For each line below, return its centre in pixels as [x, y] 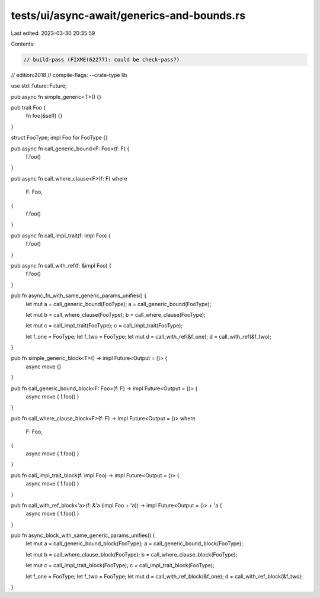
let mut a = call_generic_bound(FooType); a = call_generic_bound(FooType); [119, 304]
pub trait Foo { [28, 108]
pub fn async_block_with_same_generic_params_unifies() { [83, 535]
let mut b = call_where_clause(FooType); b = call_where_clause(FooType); [116, 314]
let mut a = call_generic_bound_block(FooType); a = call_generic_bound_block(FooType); [134, 544]
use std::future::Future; [39, 86]
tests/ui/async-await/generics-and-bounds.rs [128, 15]
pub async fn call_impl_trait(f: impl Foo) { [61, 235]
